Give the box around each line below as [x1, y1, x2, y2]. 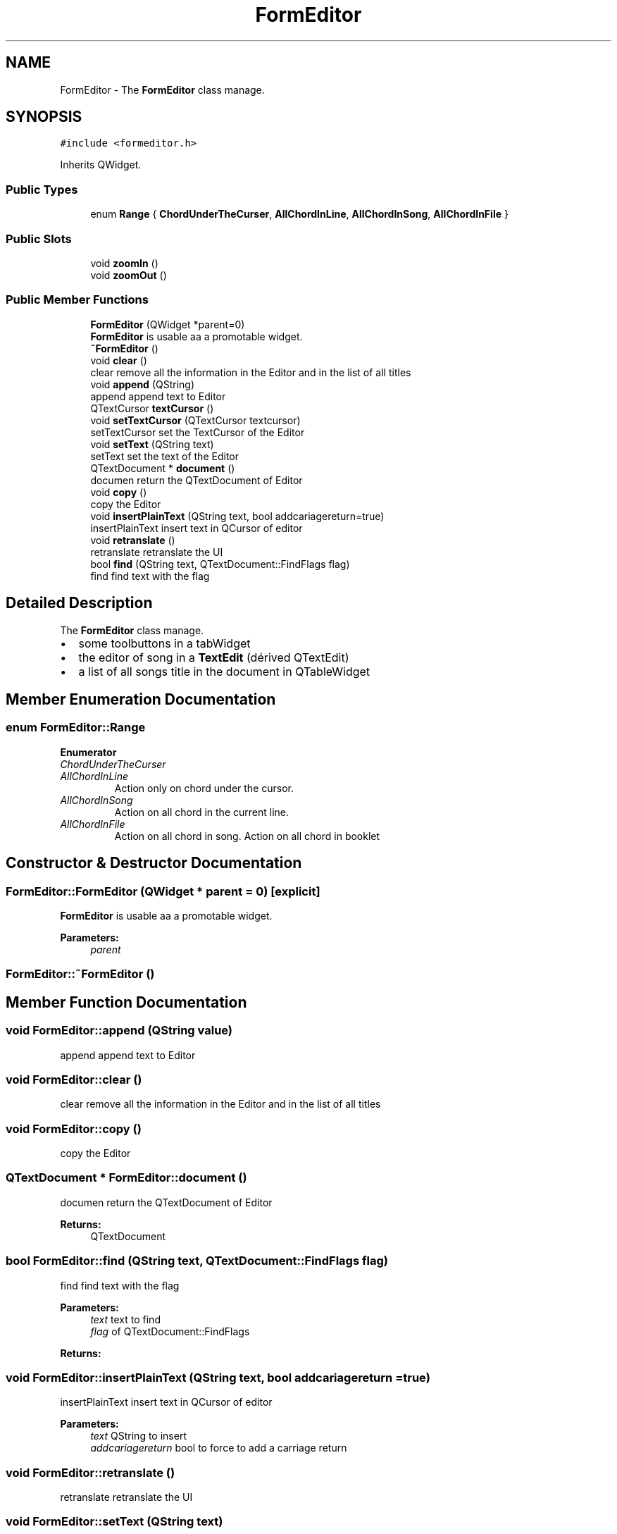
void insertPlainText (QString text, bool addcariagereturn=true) [90, 509, 385, 522]
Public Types [6, 182, 78, 197]
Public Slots [6, 231, 72, 246]
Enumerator [60, 746, 117, 758]
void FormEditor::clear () [6, 1072, 142, 1087]
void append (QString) [90, 378, 195, 390]
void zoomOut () [90, 268, 167, 281]
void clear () [90, 354, 147, 366]
